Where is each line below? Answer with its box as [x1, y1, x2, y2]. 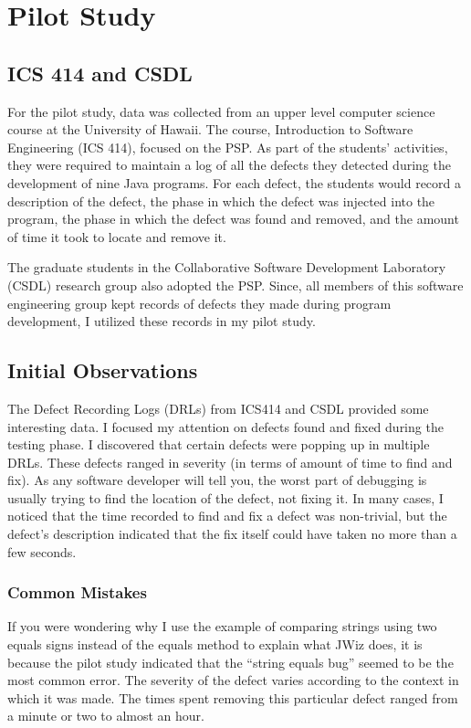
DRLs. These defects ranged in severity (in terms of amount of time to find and [7, 452, 453, 471]
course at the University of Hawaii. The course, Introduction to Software [7, 120, 413, 139]
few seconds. [7, 542, 77, 561]
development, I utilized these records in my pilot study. [7, 311, 316, 331]
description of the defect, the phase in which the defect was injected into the [7, 191, 435, 210]
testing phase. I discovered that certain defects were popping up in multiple [7, 435, 430, 454]
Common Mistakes [7, 581, 147, 604]
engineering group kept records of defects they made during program [7, 293, 392, 312]
